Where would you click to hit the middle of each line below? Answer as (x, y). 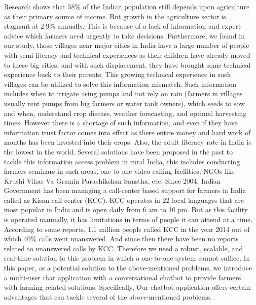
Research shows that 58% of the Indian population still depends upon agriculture (127, 6)
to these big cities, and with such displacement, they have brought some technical (127, 64)
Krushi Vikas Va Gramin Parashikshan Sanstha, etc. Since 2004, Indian (112, 180)
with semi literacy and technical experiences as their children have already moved (127, 55)
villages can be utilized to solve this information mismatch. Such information (120, 84)
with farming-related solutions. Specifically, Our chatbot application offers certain (128, 287)
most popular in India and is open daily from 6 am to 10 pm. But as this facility (126, 210)
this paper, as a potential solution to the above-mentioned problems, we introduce (128, 268)
